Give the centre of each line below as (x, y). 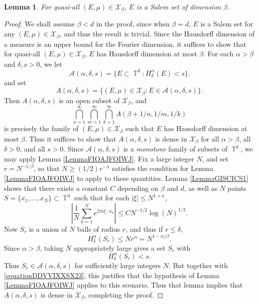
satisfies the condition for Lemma (163, 168)
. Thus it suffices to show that (71, 138)
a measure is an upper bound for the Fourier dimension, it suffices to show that (125, 44)
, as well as (201, 188)
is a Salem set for (227, 24)
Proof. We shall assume (40, 24)
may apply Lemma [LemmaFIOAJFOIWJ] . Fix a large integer (99, 158)
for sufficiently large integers (118, 265)
